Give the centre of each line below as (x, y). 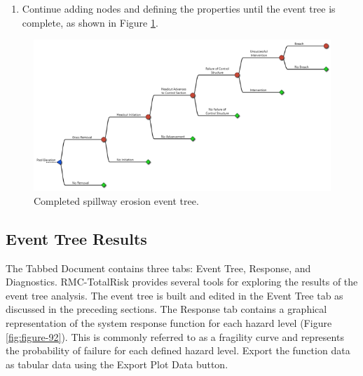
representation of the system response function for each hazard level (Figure (169, 323)
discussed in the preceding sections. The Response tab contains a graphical (166, 309)
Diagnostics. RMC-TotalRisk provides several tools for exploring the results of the (182, 282)
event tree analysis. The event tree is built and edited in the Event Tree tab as (174, 295)
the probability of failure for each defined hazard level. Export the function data (178, 350)
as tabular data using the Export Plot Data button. (117, 364)
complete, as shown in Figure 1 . (90, 22)
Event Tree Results (76, 238)
